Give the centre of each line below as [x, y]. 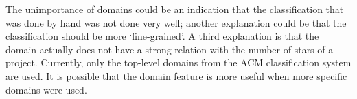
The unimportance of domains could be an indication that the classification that [175, 9]
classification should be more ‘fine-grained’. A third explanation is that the [162, 36]
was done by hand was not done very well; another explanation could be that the [176, 22]
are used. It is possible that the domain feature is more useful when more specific [176, 75]
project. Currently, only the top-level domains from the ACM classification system [178, 62]
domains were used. [46, 89]
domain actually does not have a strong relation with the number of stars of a [170, 49]
